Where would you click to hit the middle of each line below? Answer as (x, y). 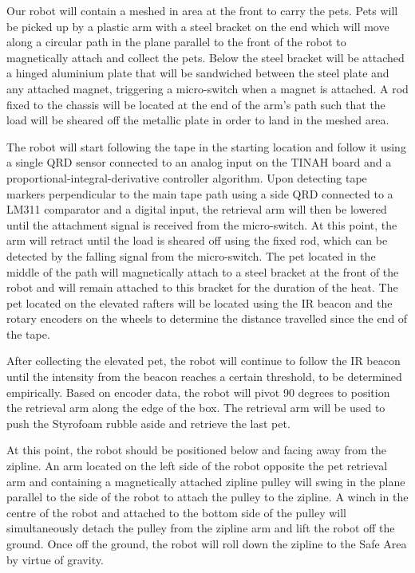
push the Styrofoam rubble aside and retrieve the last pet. (148, 423)
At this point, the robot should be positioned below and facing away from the (196, 450)
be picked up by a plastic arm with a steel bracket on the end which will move (198, 26)
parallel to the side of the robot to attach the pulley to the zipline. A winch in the (207, 497)
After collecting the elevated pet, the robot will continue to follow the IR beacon (204, 361)
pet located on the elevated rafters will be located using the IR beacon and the (200, 302)
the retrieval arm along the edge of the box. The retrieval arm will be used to (196, 408)
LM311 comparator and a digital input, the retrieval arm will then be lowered (197, 209)
